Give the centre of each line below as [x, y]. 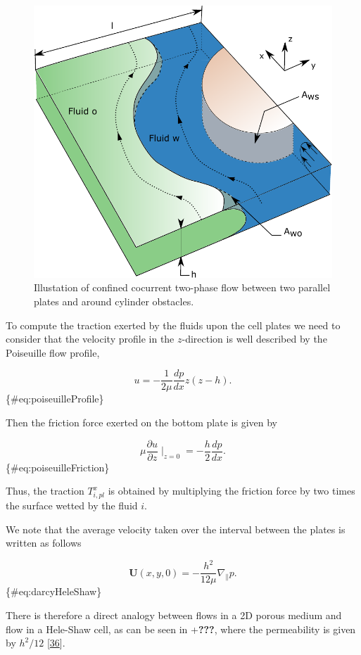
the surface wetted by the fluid [72, 505]
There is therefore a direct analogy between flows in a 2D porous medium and [174, 615]
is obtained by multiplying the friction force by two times [232, 491]
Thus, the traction [45, 491]
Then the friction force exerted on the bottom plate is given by [141, 422]
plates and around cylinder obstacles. [114, 301]
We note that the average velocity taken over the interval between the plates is [176, 529]
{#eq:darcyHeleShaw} [54, 591]
